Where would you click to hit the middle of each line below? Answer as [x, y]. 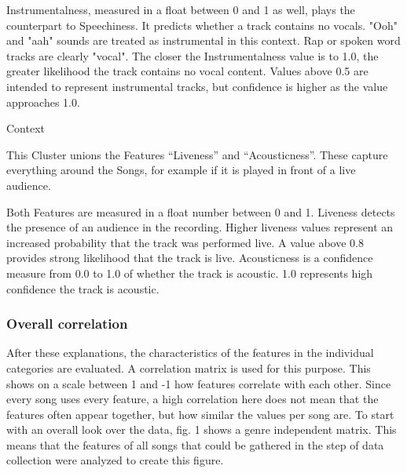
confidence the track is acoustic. [83, 288]
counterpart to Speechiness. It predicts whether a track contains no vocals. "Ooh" [202, 25]
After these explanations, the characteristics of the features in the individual [190, 353]
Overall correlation [67, 324]
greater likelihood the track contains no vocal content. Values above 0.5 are [187, 71]
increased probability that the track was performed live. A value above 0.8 [185, 242]
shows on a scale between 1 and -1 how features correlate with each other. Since [199, 383]
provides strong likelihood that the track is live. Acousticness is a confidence [190, 258]
